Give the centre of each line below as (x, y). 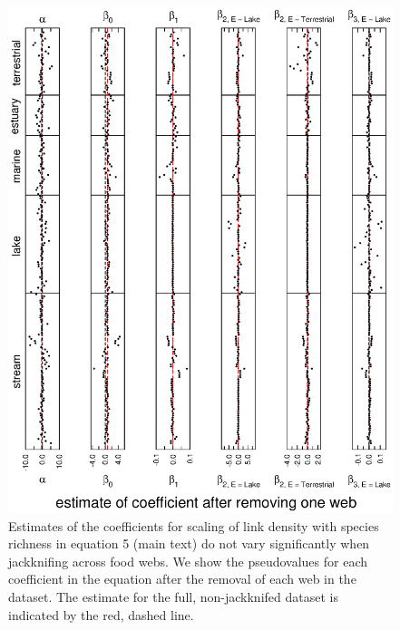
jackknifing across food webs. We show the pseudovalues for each (188, 561)
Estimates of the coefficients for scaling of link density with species (194, 525)
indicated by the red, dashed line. (101, 614)
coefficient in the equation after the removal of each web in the (182, 579)
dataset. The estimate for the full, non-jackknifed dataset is (173, 597)
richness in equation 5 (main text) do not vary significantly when (189, 543)
